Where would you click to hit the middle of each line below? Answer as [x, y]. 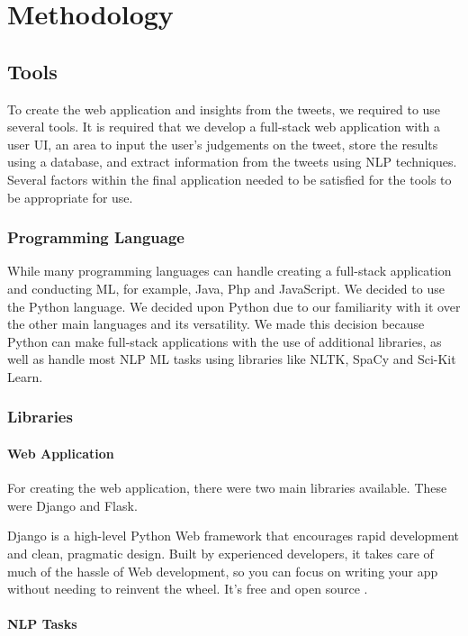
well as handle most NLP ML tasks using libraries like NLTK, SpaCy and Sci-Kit [232, 359]
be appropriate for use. [70, 197]
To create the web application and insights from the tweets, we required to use [224, 109]
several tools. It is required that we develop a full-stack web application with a [224, 127]
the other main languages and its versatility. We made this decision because [216, 324]
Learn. [25, 376]
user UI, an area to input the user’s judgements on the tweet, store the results [223, 144]
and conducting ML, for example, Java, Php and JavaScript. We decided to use [226, 288]
